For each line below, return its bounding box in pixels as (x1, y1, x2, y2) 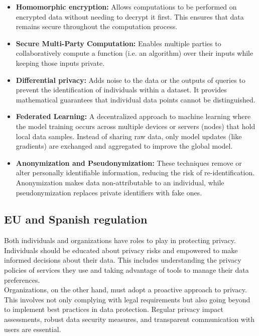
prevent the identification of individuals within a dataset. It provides (16, 84, 227, 95)
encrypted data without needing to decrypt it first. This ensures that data (16, 11, 244, 22)
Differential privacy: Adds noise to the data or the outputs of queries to (16, 74, 245, 85)
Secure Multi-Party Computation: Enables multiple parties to (16, 38, 221, 48)
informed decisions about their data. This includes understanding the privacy (4, 255, 241, 265)
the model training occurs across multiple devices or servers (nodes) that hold (16, 121, 255, 131)
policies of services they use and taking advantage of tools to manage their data (4, 265, 249, 275)
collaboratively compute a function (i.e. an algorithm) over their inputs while (16, 48, 253, 58)
